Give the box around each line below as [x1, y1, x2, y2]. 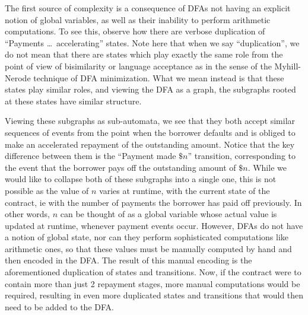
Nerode [5, 71, 31, 84]
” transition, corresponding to [188, 149, 296, 162]
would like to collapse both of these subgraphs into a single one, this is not [5, 173, 277, 185]
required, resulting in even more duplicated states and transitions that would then [5, 289, 304, 301]
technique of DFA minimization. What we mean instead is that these [33, 71, 284, 84]
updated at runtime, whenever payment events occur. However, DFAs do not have [5, 219, 303, 231]
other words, [5, 208, 50, 220]
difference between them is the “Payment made [5, 149, 176, 162]
